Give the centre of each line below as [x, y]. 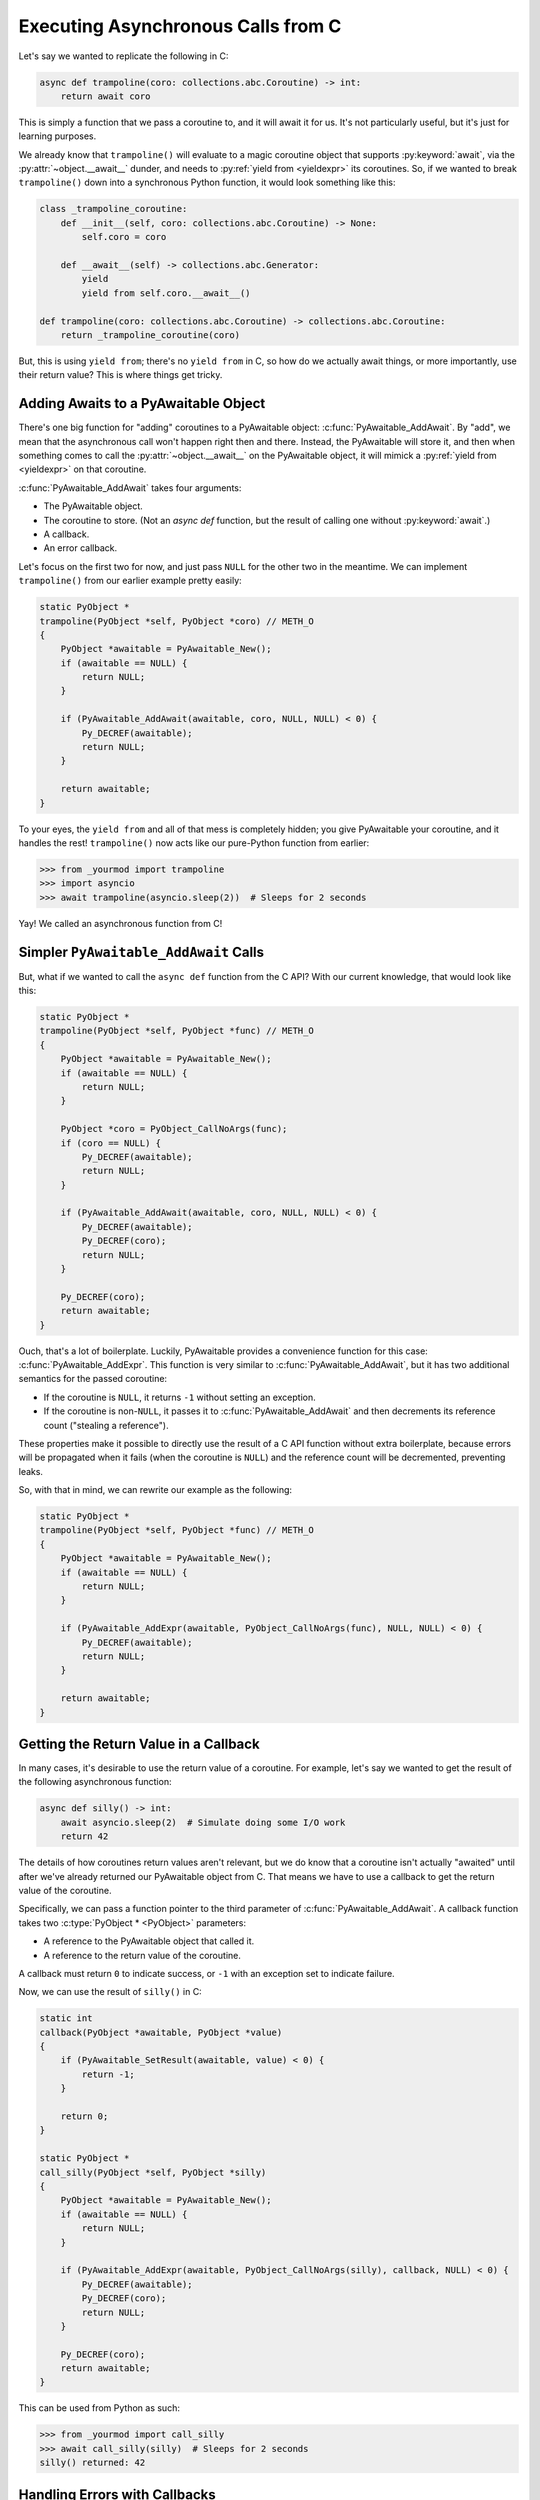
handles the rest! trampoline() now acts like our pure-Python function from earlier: [194, 842]
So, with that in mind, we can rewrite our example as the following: [155, 1490]
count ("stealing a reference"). [106, 1425]
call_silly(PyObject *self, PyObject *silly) [153, 2172]
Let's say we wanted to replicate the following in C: [123, 56]
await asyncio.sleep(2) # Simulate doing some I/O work [203, 1822]
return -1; [108, 2074]
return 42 [84, 1836]
